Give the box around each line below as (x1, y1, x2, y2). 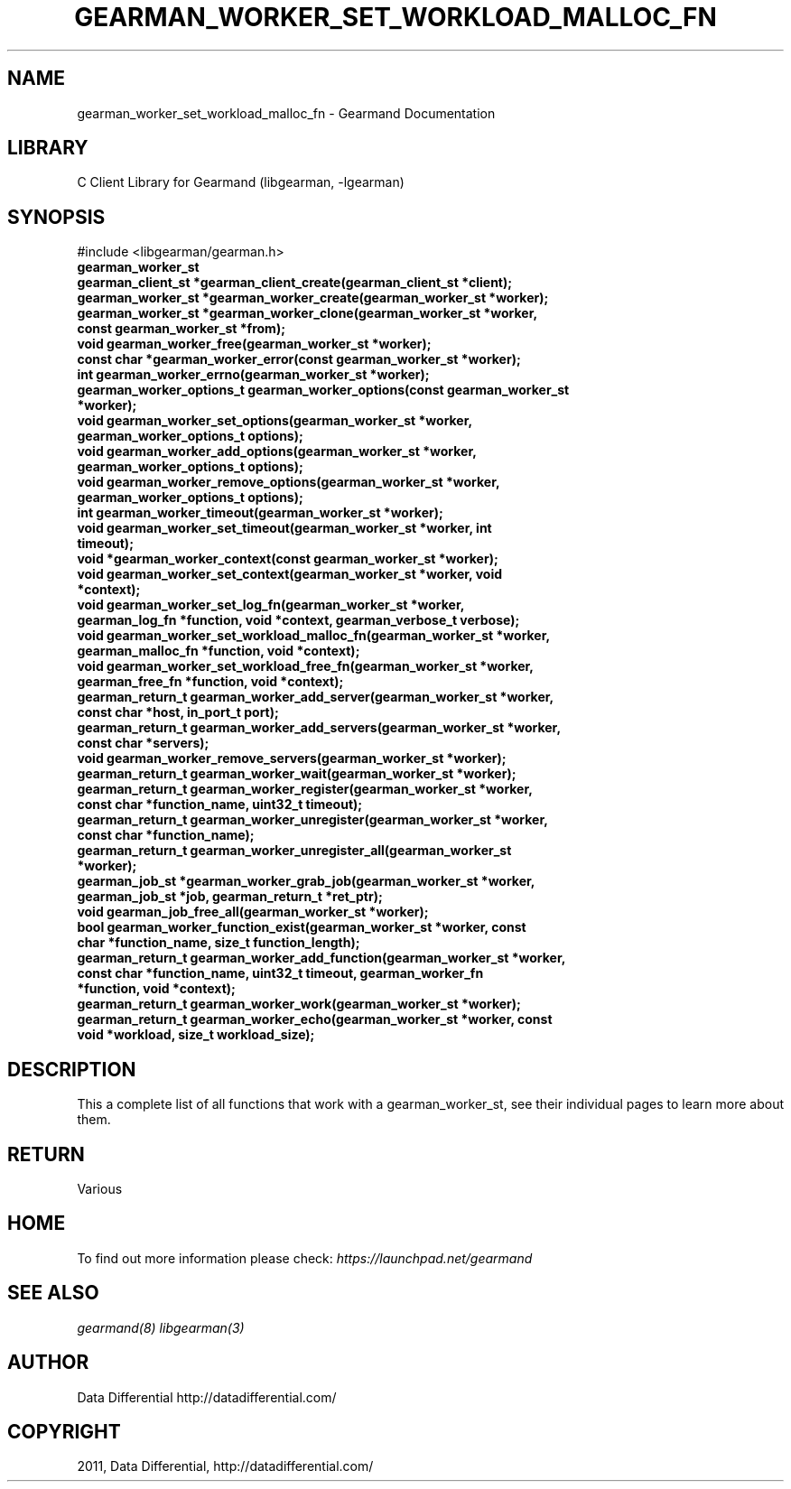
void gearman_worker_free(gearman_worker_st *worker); (77, 336, 432, 352)
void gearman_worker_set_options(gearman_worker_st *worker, (77, 413, 473, 429)
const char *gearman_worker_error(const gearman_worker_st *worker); (77, 351, 521, 368)
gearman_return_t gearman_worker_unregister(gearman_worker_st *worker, (77, 812, 548, 828)
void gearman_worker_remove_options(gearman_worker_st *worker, (77, 474, 500, 490)
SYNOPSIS (7, 205, 106, 228)
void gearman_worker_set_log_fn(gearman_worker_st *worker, (77, 597, 465, 613)
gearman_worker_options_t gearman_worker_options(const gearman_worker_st (77, 382, 570, 398)
